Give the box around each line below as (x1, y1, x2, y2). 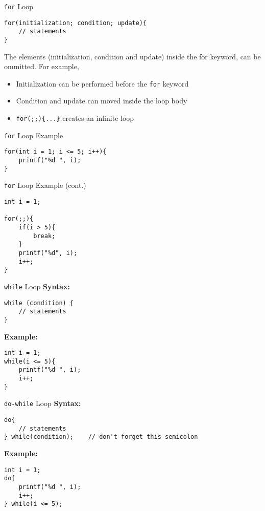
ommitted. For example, (4, 61, 79, 72)
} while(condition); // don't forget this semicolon (4, 433, 198, 441)
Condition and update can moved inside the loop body (16, 95, 187, 106)
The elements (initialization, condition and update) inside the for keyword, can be (4, 51, 261, 61)
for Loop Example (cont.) (4, 180, 86, 190)
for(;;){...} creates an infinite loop (16, 113, 134, 123)
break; (33, 232, 56, 240)
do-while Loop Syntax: (4, 398, 81, 409)
